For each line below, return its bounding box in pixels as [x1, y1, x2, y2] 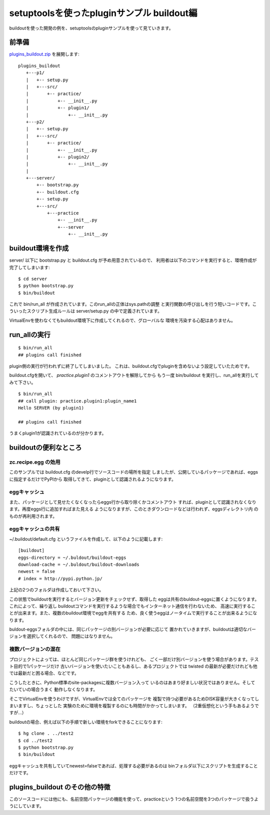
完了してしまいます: [9, 264, 50, 270]
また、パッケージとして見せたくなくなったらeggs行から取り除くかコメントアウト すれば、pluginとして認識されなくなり [9, 499, 257, 505]
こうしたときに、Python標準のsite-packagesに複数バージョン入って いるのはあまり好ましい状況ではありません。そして [9, 679, 255, 685]
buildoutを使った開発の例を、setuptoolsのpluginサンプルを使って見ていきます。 [9, 25, 173, 31]
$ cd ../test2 [18, 737, 52, 743]
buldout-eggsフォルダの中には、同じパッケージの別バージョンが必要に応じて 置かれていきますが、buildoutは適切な [9, 627, 247, 633]
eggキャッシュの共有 [9, 525, 60, 532]
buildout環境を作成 [9, 244, 69, 253]
